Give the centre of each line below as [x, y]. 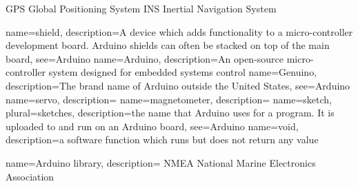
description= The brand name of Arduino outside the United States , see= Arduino [178, 85]
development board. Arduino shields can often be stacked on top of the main [168, 45]
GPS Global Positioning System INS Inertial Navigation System [141, 8]
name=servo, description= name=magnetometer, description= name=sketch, [169, 99]
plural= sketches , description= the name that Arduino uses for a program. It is [170, 113]
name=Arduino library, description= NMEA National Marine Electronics [161, 162]
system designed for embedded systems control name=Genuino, [183, 72]
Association [30, 176]
